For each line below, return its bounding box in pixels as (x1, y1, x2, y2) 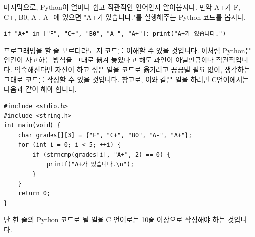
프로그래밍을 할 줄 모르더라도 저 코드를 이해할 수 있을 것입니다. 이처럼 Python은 (4, 45, 252, 55)
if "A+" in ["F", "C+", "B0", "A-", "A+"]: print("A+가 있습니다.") (4, 30, 226, 38)
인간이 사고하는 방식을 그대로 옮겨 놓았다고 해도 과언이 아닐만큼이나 (4, 55, 214, 65)
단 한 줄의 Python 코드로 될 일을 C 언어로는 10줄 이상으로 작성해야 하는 (4, 214, 225, 225)
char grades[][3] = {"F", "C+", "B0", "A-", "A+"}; (18, 131, 192, 139)
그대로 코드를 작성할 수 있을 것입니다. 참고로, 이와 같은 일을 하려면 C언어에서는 (4, 74, 249, 84)
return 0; (18, 190, 51, 197)
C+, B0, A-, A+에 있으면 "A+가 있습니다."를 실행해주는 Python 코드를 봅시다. (4, 11, 246, 22)
